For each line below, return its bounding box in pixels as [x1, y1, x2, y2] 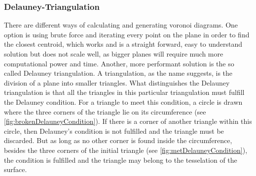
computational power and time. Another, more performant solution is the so [4, 58, 234, 68]
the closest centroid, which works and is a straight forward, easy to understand [4, 39, 242, 49]
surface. [4, 164, 27, 175]
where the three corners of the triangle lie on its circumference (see [4, 106, 206, 117]
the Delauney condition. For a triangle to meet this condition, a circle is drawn [4, 96, 243, 107]
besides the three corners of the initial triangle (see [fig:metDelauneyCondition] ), [4, 145, 248, 155]
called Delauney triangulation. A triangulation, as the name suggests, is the [4, 68, 233, 78]
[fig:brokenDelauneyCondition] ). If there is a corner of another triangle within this [4, 116, 252, 126]
